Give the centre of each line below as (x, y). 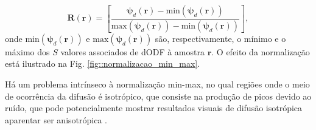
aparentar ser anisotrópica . (56, 119)
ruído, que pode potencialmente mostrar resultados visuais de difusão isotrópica (154, 108)
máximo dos (27, 51)
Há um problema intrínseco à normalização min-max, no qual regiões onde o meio (157, 84)
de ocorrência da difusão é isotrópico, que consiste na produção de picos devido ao (158, 96)
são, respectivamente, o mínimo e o (220, 38)
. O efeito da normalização (261, 51)
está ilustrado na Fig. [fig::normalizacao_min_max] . (103, 63)
